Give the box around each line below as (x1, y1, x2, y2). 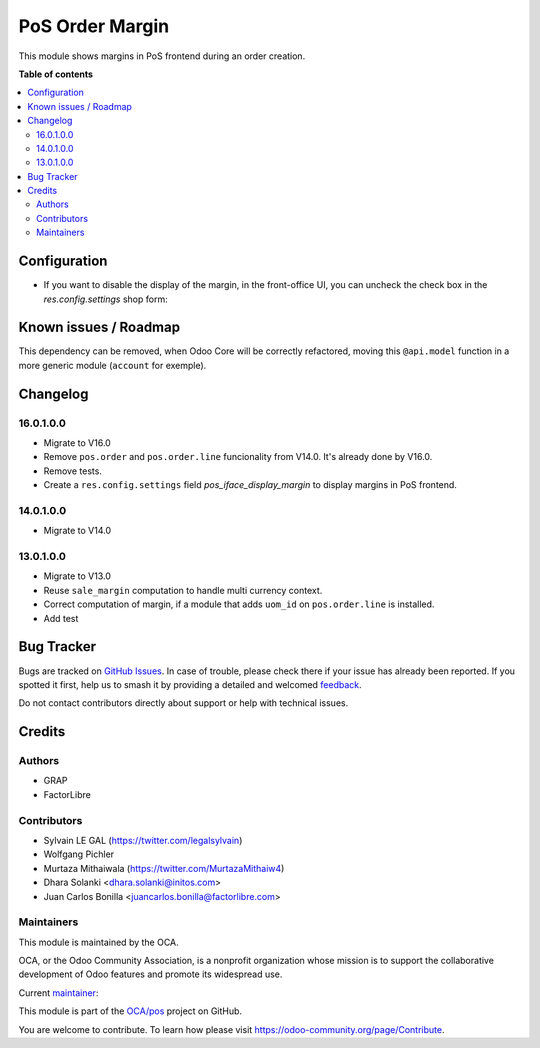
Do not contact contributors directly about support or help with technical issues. (18, 697, 349, 709)
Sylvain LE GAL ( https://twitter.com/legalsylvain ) (43, 834, 243, 846)
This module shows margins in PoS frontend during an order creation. (18, 50, 306, 62)
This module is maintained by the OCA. (18, 936, 179, 948)
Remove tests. (43, 465, 102, 477)
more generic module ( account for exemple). (18, 359, 207, 371)
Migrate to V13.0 (43, 570, 112, 582)
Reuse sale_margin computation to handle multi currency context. (43, 584, 323, 596)
